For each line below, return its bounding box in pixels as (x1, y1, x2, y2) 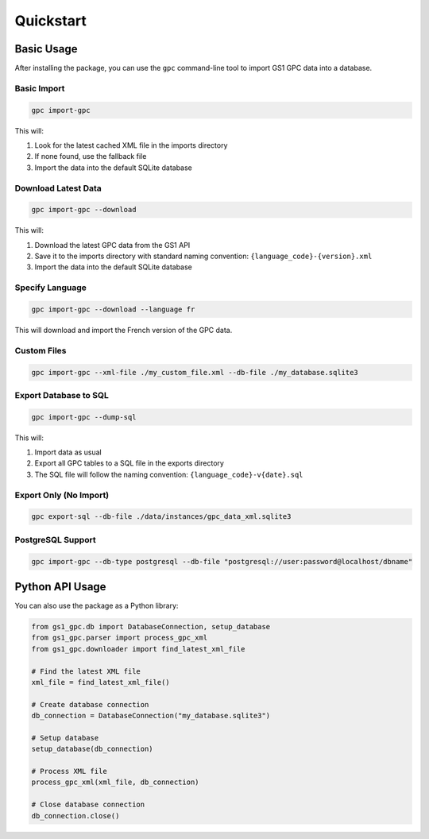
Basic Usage (14, 42, 78, 56)
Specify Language (14, 282, 87, 293)
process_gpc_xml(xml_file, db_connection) (31, 778, 199, 787)
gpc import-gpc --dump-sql (31, 412, 137, 421)
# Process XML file (31, 767, 107, 776)
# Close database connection (31, 800, 145, 810)
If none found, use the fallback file (34, 152, 147, 161)
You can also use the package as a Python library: (14, 601, 179, 611)
